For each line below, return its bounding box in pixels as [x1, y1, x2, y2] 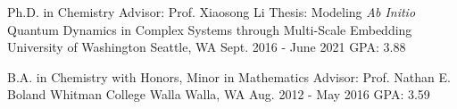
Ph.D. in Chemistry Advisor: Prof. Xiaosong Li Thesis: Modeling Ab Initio [7, 3, 416, 21]
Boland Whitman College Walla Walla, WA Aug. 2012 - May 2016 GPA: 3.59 [7, 85, 430, 104]
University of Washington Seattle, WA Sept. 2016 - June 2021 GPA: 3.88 [7, 38, 406, 56]
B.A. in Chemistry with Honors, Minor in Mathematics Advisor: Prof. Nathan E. [7, 67, 451, 86]
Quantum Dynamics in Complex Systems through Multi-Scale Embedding [7, 20, 412, 38]
